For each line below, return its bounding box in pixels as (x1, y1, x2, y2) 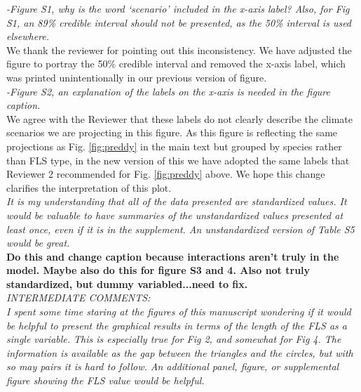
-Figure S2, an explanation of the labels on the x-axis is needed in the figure (6, 84, 330, 98)
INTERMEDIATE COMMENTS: (6, 290, 151, 305)
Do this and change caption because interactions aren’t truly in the (6, 249, 339, 263)
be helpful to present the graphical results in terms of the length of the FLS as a (6, 318, 347, 332)
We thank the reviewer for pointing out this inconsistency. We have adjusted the (6, 42, 352, 57)
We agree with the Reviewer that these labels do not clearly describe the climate (6, 111, 353, 126)
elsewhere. (6, 29, 50, 44)
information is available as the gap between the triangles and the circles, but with (6, 345, 353, 360)
